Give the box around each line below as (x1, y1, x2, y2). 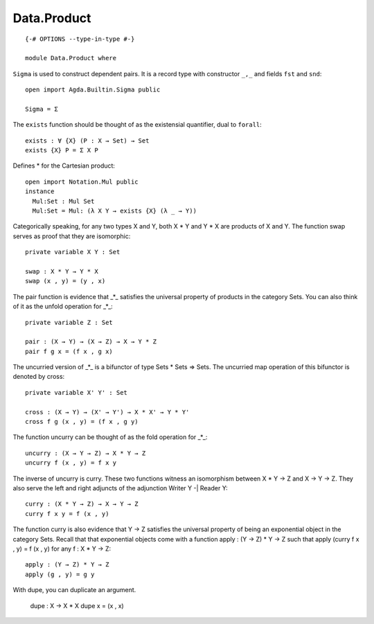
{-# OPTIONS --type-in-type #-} (25, 35, 135, 43)
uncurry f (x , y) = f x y (25, 459, 117, 467)
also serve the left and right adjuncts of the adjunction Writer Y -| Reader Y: (12, 484, 228, 492)
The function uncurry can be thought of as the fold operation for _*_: (12, 433, 208, 441)
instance (25, 188, 55, 195)
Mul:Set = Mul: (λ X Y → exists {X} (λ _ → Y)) (32, 207, 197, 215)
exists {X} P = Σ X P (25, 146, 98, 154)
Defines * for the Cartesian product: (12, 161, 116, 170)
